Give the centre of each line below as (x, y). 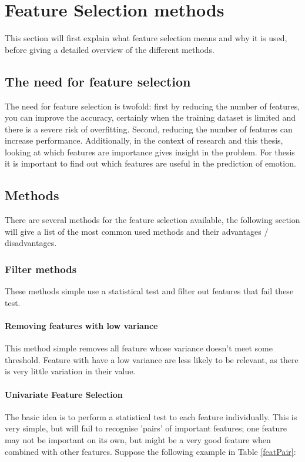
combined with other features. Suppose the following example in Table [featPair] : (150, 451)
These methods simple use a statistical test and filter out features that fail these (149, 291)
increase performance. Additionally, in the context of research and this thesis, (144, 140)
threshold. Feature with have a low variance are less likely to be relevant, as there (152, 359)
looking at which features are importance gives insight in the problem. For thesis (150, 152)
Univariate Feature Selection (64, 394)
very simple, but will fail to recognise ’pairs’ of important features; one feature (146, 428)
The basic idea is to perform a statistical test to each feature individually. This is (151, 416)
